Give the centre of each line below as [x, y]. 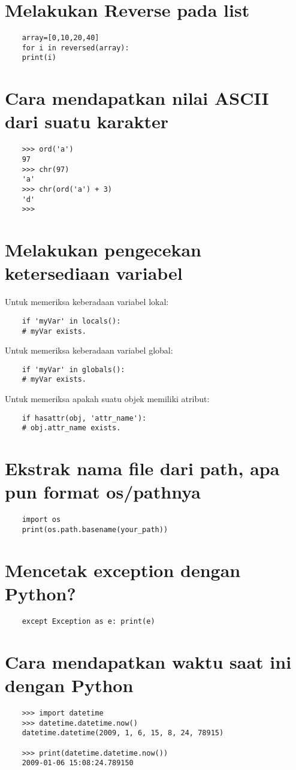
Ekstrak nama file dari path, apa [142, 468]
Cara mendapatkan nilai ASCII [137, 98]
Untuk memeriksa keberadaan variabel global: [89, 350]
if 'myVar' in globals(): [73, 369]
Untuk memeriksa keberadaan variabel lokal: [87, 302]
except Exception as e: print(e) [88, 621]
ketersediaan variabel [94, 273]
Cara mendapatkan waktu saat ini [148, 661]
